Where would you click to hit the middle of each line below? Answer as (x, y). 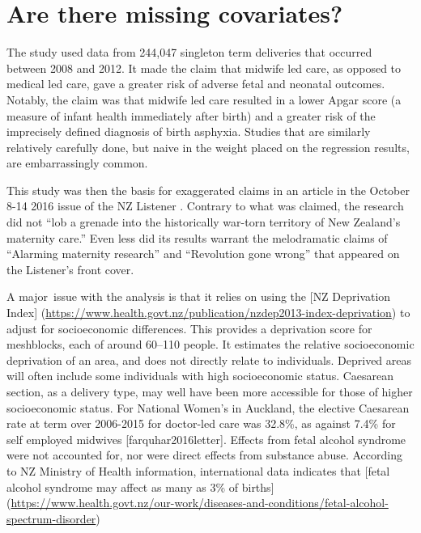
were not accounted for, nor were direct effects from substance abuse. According (204, 455)
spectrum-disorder (51, 518)
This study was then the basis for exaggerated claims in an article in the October (208, 190)
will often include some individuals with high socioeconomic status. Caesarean (200, 376)
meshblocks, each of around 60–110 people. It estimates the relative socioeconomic (210, 344)
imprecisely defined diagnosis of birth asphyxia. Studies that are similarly (189, 131)
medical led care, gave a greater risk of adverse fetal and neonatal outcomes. (196, 84)
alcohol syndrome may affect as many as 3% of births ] (140, 486)
